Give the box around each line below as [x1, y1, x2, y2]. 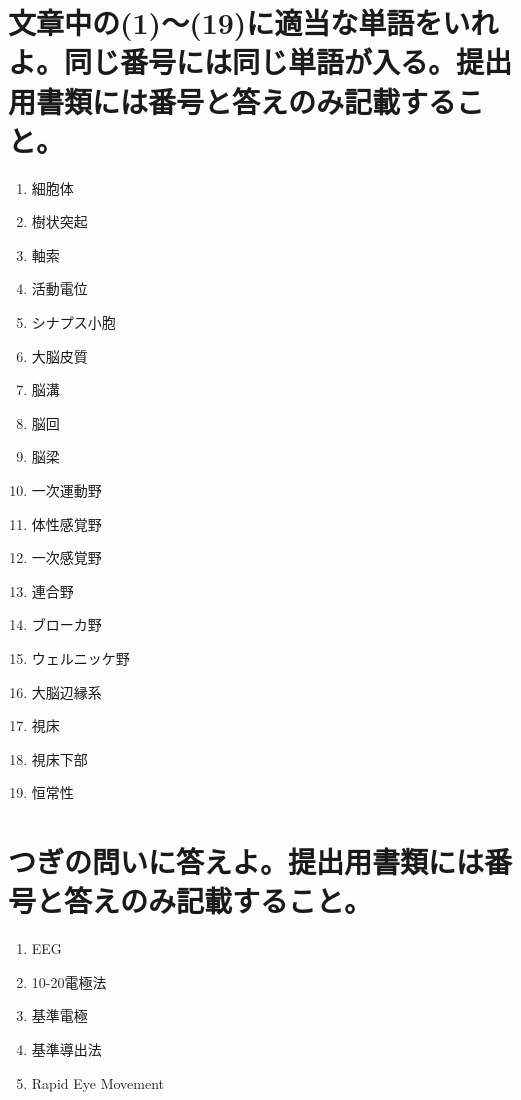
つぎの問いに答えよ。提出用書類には [8, 841, 485, 882]
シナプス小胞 [31, 312, 116, 333]
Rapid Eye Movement [31, 1072, 165, 1093]
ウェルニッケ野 [31, 648, 130, 668]
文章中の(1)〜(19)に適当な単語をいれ [8, 2, 499, 43]
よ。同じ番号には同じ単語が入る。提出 [8, 41, 513, 82]
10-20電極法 [31, 971, 107, 992]
